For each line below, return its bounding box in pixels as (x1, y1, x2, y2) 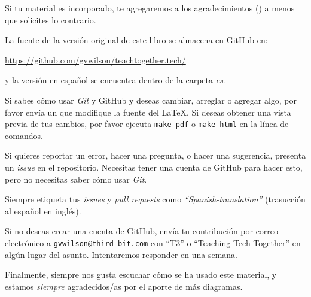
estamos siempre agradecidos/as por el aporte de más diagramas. (5, 280, 243, 292)
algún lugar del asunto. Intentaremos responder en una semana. (5, 248, 237, 260)
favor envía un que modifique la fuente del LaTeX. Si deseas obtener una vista (5, 105, 291, 118)
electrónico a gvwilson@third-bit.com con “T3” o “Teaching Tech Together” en (5, 236, 301, 248)
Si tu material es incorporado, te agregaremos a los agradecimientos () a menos (5, 2, 295, 14)
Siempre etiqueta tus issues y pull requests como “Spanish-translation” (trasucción (5, 193, 306, 205)
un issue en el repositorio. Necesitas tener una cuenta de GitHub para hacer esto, (5, 161, 303, 173)
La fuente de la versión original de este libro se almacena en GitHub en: (5, 34, 268, 46)
